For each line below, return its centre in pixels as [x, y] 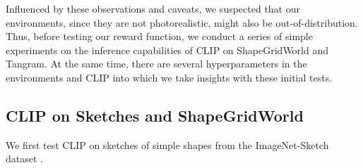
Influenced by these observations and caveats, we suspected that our [153, 8]
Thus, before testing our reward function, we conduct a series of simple [159, 36]
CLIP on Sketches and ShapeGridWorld [155, 115]
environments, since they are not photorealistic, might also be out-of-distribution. [182, 22]
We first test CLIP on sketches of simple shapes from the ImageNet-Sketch [167, 144]
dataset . [24, 159]
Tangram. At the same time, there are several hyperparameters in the [156, 64]
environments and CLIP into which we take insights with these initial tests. [169, 77]
